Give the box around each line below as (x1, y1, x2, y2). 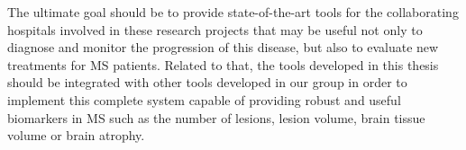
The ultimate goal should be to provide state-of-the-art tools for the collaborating (7, 3, 459, 21)
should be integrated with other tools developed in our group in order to (7, 73, 407, 92)
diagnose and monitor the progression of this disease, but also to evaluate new (7, 38, 439, 57)
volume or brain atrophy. (7, 126, 145, 145)
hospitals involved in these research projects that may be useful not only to (7, 20, 423, 39)
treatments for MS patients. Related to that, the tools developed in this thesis (7, 55, 439, 74)
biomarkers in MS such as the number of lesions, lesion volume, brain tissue (7, 108, 425, 127)
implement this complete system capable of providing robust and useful (7, 90, 401, 109)
